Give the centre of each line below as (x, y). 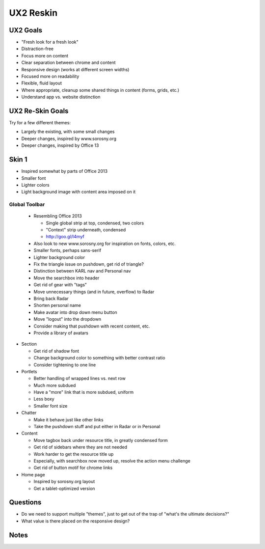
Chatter (29, 413)
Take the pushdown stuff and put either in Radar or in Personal (97, 427)
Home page (33, 474)
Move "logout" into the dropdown (67, 319)
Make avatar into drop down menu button (75, 312)
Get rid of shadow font (56, 351)
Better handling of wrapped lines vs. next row (80, 379)
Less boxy (44, 399)
